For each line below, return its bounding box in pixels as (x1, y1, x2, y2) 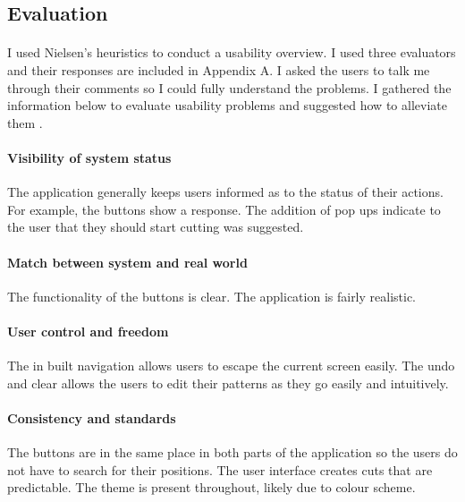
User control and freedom (7, 321, 169, 340)
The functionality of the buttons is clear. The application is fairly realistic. (7, 286, 417, 305)
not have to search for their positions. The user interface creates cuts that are (7, 460, 433, 479)
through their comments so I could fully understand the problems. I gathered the (7, 78, 452, 97)
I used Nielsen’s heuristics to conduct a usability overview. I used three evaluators (7, 43, 456, 62)
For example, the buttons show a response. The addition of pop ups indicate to (7, 200, 441, 218)
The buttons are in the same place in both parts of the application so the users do (7, 443, 458, 462)
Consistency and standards (7, 408, 176, 427)
